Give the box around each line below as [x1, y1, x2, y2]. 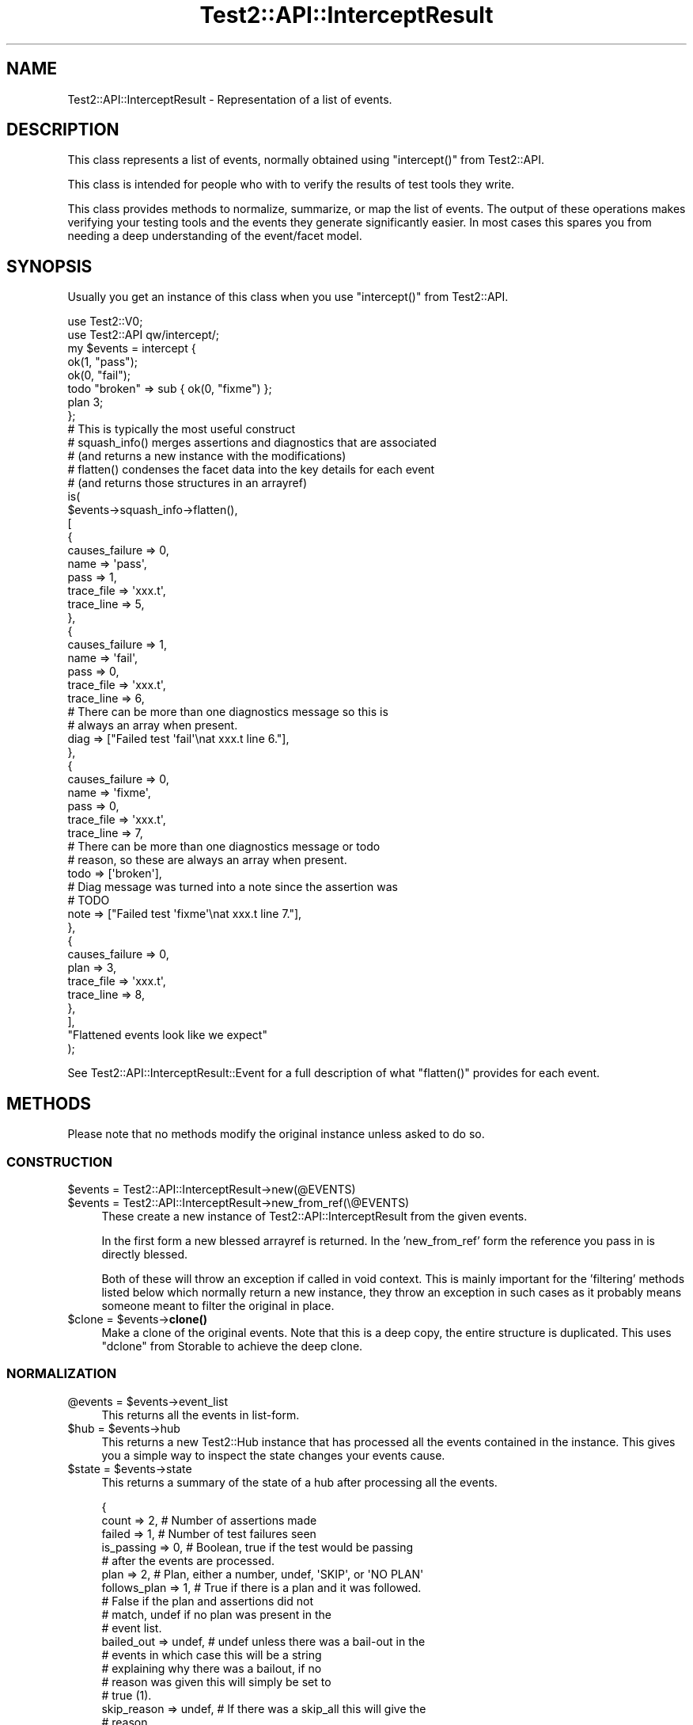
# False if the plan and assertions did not [101, 1594, 313, 1608]
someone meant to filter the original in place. [101, 1298, 335, 1312]
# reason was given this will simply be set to [101, 1674, 331, 1689]
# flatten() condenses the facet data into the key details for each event [67, 463, 435, 477]
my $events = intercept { [67, 341, 196, 356]
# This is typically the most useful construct [67, 422, 296, 436]
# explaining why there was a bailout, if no [101, 1661, 322, 1675]
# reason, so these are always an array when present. [67, 853, 347, 867]
